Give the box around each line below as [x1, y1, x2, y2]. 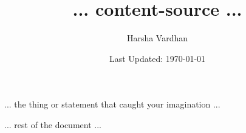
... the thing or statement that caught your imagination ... [4, 98, 220, 111]
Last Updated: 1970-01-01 [109, 52, 206, 64]
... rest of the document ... [4, 118, 101, 131]
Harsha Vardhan [126, 32, 188, 44]
